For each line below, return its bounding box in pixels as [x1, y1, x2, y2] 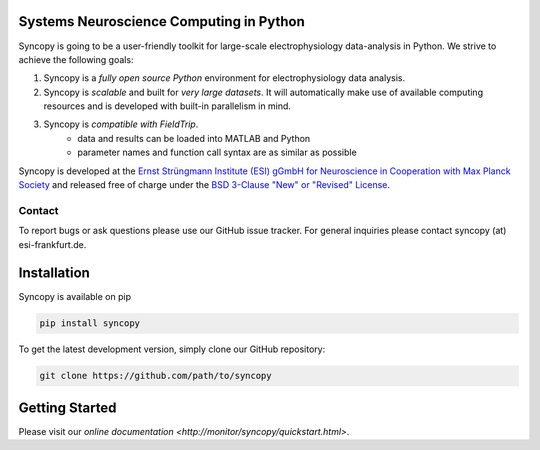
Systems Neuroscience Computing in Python [18, 13, 305, 30]
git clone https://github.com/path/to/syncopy [39, 370, 272, 382]
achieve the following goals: [18, 53, 134, 65]
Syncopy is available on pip [18, 291, 132, 303]
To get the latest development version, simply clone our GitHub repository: [18, 343, 326, 355]
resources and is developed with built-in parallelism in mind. [43, 100, 292, 112]
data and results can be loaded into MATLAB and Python [77, 132, 311, 144]
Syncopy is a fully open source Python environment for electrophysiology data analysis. [43, 72, 405, 84]
